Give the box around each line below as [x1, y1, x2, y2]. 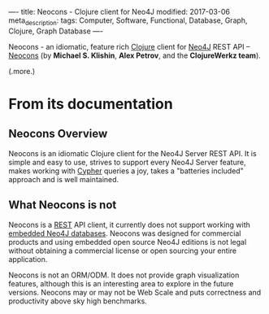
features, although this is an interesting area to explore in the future [8, 278, 234, 288]
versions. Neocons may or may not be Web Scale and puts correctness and [8, 287, 262, 297]
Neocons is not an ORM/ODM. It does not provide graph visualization [8, 270, 240, 280]
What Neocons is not [8, 198, 117, 212]
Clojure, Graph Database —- [8, 26, 104, 36]
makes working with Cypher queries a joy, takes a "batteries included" [8, 166, 244, 176]
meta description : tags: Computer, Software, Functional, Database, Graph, [8, 15, 248, 27]
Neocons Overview [8, 127, 108, 141]
